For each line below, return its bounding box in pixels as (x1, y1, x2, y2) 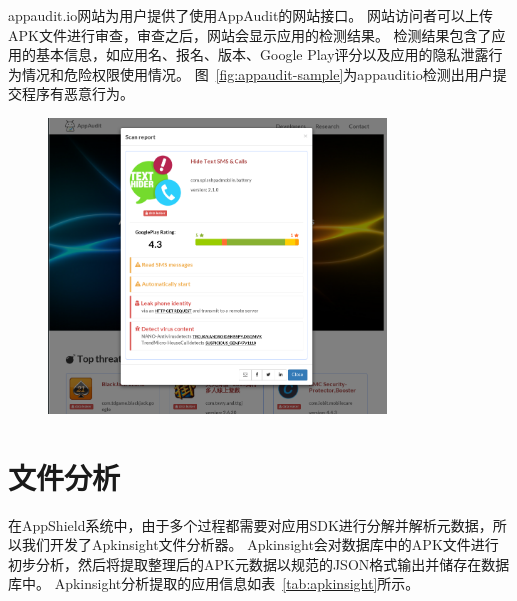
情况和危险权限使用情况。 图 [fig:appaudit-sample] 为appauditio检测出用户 (21, 63, 493, 84)
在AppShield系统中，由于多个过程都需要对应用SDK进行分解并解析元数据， (8, 514, 493, 535)
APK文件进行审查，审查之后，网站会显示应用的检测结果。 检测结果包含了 (8, 24, 492, 45)
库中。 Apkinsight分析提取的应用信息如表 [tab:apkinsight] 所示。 (8, 573, 420, 594)
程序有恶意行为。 (21, 83, 134, 104)
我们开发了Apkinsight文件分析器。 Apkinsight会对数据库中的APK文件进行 (21, 534, 499, 555)
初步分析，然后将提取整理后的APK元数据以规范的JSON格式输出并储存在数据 (8, 553, 510, 574)
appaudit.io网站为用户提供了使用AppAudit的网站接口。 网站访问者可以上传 (8, 5, 493, 25)
